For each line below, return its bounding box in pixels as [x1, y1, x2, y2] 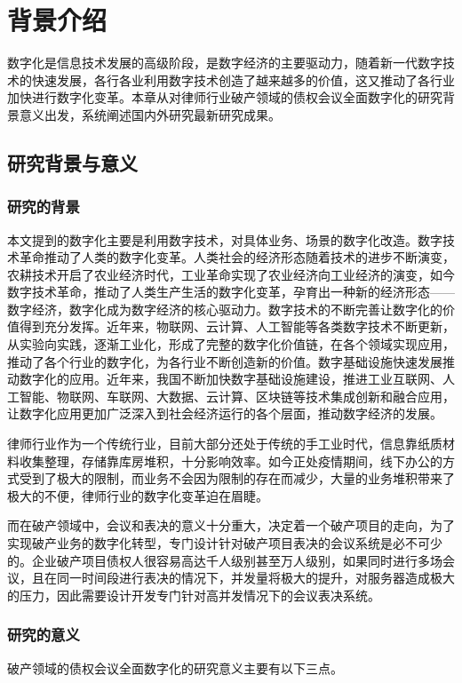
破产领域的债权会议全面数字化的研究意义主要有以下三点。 [7, 658, 343, 677]
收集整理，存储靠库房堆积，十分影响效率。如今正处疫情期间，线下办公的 [19, 451, 442, 470]
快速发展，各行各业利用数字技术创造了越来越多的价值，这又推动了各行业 [31, 70, 455, 89]
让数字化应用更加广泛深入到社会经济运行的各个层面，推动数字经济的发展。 [7, 404, 442, 423]
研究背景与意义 [7, 148, 138, 176]
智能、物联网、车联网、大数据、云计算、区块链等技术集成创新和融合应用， [19, 386, 455, 405]
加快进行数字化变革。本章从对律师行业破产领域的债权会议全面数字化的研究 [7, 88, 442, 107]
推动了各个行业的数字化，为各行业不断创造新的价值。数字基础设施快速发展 [7, 352, 442, 370]
